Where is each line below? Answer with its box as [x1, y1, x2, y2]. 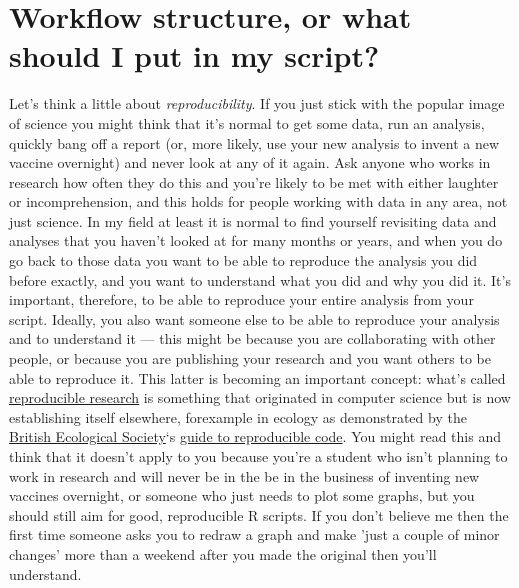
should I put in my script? [9, 35, 380, 76]
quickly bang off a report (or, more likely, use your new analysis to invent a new [9, 132, 500, 153]
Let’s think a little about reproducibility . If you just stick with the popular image [9, 93, 505, 114]
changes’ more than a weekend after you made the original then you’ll [9, 543, 437, 564]
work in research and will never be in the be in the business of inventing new [9, 465, 480, 486]
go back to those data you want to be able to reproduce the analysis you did [9, 250, 478, 271]
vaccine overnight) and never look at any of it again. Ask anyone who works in [9, 152, 491, 173]
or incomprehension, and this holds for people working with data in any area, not [9, 191, 508, 212]
